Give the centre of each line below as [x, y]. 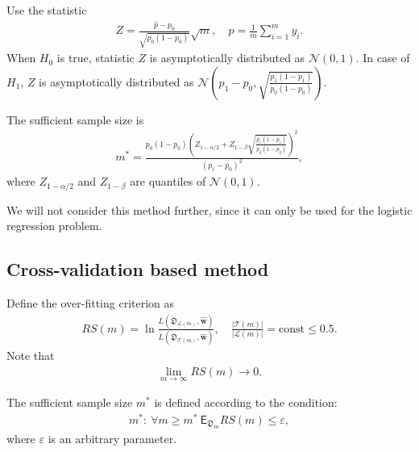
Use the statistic [47, 10]
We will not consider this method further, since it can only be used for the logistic [209, 209]
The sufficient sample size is [75, 119]
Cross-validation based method [138, 269]
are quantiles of [168, 181]
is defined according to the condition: [246, 402]
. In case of [383, 58]
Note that [31, 356]
